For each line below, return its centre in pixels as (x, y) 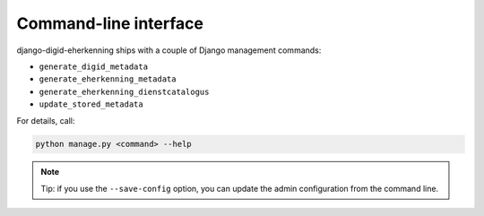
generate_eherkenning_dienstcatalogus (124, 91)
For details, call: (46, 120)
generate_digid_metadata (93, 66)
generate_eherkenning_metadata (108, 79)
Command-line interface (110, 23)
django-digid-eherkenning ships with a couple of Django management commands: (169, 50)
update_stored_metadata (91, 104)
